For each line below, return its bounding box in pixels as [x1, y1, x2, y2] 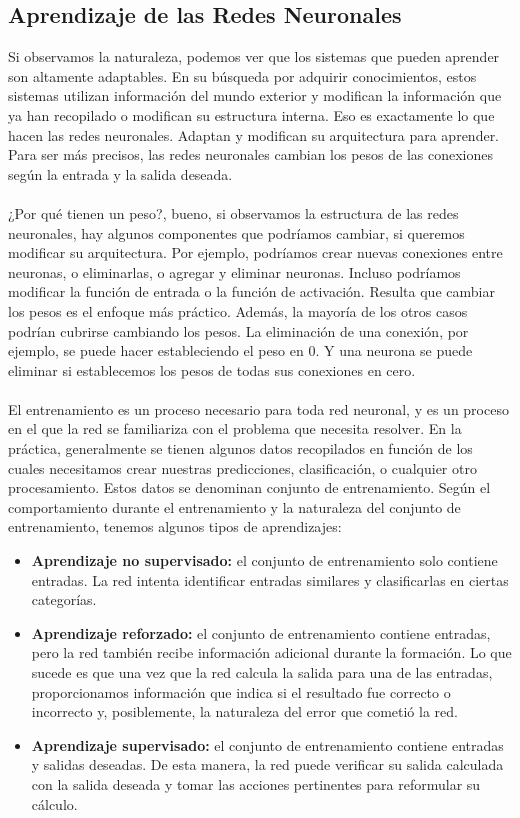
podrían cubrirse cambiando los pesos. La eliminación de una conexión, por [8, 320, 469, 341]
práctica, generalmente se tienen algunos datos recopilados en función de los [8, 438, 473, 459]
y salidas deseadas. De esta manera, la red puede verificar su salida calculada [31, 754, 504, 775]
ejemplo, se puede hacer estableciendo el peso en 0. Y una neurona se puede [8, 340, 473, 361]
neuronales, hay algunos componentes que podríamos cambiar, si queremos [8, 222, 465, 243]
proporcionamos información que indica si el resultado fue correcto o [31, 681, 451, 702]
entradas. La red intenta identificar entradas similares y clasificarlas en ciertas [31, 569, 509, 590]
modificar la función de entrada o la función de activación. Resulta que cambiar [8, 281, 495, 302]
